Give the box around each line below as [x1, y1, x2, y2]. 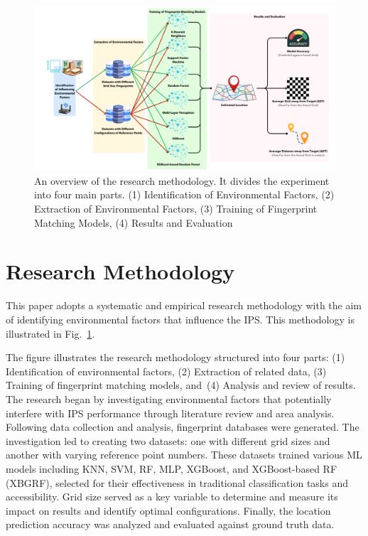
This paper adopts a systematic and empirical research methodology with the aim [6, 298, 362, 313]
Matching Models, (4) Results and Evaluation [34, 215, 233, 230]
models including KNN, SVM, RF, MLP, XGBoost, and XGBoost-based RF [6, 461, 337, 476]
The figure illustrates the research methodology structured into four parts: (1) [6, 350, 345, 365]
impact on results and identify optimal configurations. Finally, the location [6, 503, 331, 518]
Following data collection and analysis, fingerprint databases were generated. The [6, 419, 359, 434]
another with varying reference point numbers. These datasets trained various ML [6, 447, 362, 462]
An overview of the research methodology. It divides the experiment [34, 173, 330, 188]
